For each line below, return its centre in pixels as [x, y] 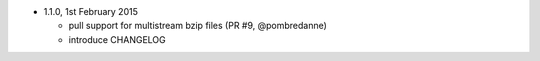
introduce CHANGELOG [117, 39]
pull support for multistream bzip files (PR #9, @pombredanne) [197, 26]
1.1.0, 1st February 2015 [91, 11]
